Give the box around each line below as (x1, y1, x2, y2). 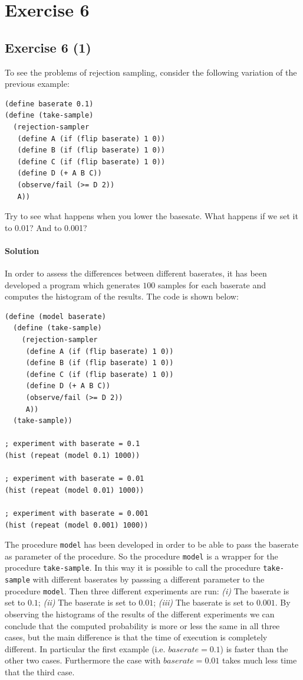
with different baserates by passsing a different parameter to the (32, 573, 265, 585)
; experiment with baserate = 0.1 (5, 440, 140, 448)
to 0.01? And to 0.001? (5, 221, 87, 233)
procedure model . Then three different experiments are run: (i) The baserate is (5, 584, 289, 597)
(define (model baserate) (5, 312, 106, 321)
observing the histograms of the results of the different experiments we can (5, 608, 275, 620)
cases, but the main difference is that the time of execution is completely (5, 631, 268, 643)
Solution (5, 244, 39, 256)
